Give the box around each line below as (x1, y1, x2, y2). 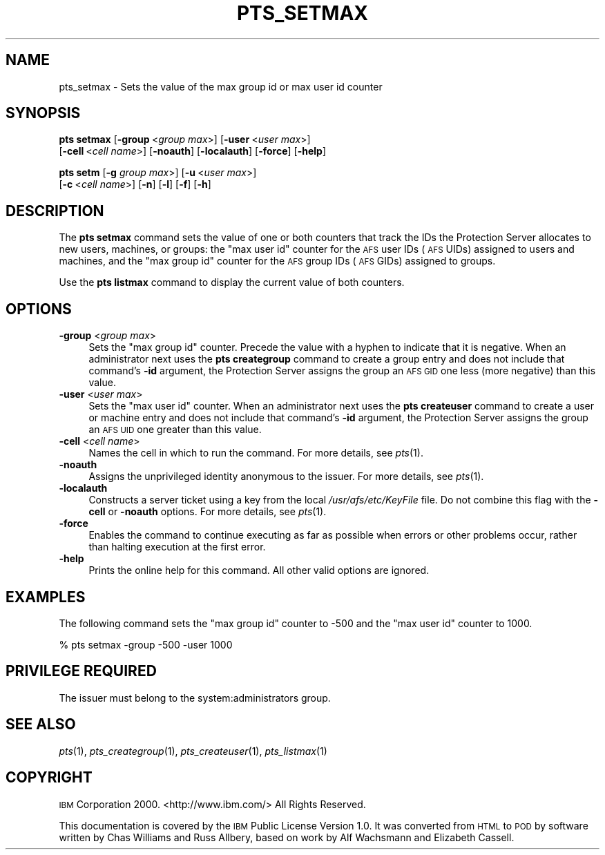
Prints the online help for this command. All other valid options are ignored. (88, 564, 430, 577)
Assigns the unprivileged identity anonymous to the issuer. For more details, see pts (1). (88, 470, 484, 483)
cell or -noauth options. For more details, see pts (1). (88, 506, 327, 518)
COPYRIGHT (6, 769, 93, 787)
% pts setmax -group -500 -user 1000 (59, 638, 233, 651)
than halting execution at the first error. (88, 541, 266, 553)
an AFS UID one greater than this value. (88, 423, 262, 436)
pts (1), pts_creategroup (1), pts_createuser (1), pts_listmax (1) (59, 744, 327, 757)
